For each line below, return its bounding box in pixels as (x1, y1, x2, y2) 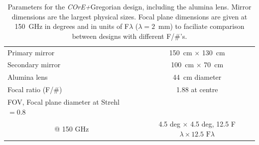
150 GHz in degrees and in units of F (14, 21, 129, 31)
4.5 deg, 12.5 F (190, 119, 236, 129)
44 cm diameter (173, 72, 222, 82)
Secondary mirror (7, 59, 61, 70)
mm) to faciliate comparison (158, 21, 245, 31)
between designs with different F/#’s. (72, 30, 187, 41)
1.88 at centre (176, 84, 218, 95)
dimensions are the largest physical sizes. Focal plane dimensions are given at (11, 11, 248, 21)
